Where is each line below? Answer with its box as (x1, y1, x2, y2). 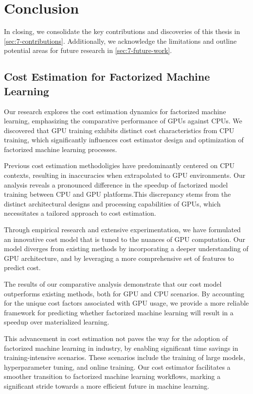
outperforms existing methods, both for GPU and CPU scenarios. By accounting (4, 288, 244, 298)
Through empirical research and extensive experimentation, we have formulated (4, 224, 241, 235)
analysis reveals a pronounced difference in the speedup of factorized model (4, 179, 228, 189)
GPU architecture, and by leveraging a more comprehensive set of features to (4, 253, 234, 263)
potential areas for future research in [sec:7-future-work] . (4, 45, 172, 55)
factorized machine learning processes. (4, 144, 117, 154)
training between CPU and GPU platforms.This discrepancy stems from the (4, 189, 231, 199)
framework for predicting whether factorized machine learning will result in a (4, 307, 234, 317)
